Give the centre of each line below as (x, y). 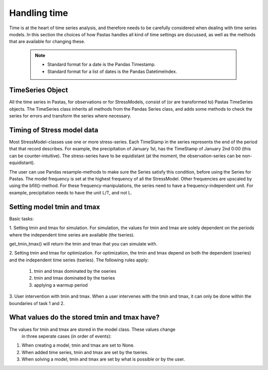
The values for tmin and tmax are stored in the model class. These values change (92, 329)
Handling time (39, 13)
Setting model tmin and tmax (55, 207)
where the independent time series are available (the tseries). (72, 235)
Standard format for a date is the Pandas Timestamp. (101, 64)
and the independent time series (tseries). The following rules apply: (79, 260)
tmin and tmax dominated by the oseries (75, 271)
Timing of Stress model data (54, 130)
